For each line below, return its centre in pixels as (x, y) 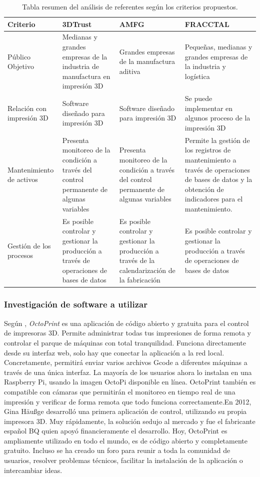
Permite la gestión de (217, 140)
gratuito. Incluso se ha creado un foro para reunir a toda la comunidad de (117, 450)
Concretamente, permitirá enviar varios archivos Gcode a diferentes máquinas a (126, 362)
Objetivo (21, 66)
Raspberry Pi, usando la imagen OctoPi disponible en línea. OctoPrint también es (130, 382)
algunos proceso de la (217, 118)
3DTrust (77, 24)
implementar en (209, 108)
